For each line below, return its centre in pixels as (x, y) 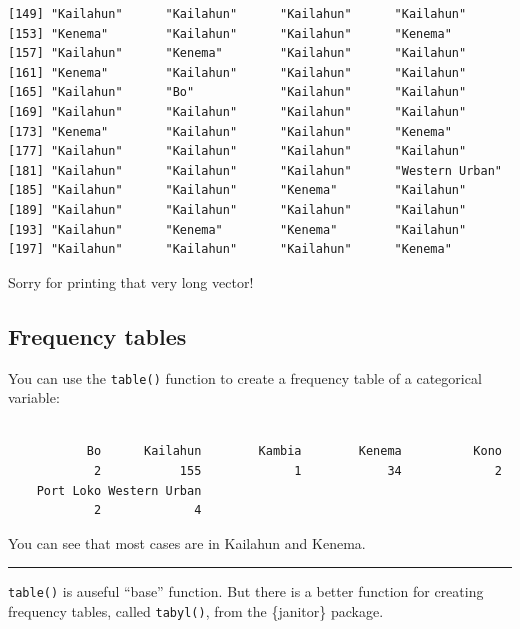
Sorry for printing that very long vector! (131, 281)
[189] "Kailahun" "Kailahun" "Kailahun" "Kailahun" (237, 209)
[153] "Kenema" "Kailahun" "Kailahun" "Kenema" (230, 33)
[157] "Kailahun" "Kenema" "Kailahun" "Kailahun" (237, 53)
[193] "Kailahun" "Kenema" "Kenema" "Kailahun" (237, 229)
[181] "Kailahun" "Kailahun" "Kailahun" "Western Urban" (255, 170)
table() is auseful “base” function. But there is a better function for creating (246, 591)
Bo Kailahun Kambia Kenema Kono (294, 451)
